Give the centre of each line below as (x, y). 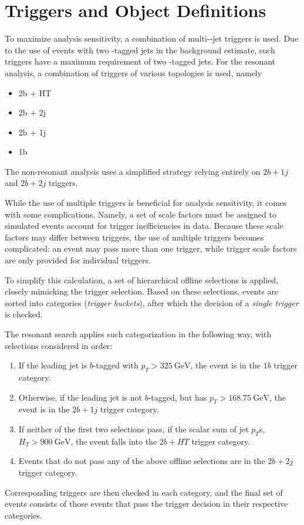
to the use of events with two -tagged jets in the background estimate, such (140, 50)
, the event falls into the (114, 441)
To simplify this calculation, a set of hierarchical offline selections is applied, (142, 280)
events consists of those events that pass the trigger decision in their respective (146, 504)
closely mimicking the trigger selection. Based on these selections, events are (142, 291)
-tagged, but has (178, 397)
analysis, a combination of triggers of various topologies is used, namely (134, 72)
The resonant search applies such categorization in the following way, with (138, 334)
